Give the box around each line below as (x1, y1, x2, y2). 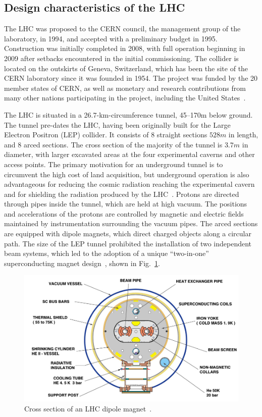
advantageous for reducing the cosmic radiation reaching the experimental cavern (4, 179, 255, 189)
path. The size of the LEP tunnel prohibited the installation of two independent (4, 238, 252, 248)
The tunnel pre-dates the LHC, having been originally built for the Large (4, 119, 231, 130)
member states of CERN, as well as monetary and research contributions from (4, 82, 246, 93)
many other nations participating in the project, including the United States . (4, 92, 246, 103)
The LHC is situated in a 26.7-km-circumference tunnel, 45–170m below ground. (4, 109, 253, 120)
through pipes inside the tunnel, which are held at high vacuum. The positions (4, 198, 247, 209)
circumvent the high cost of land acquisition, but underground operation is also (4, 169, 249, 179)
